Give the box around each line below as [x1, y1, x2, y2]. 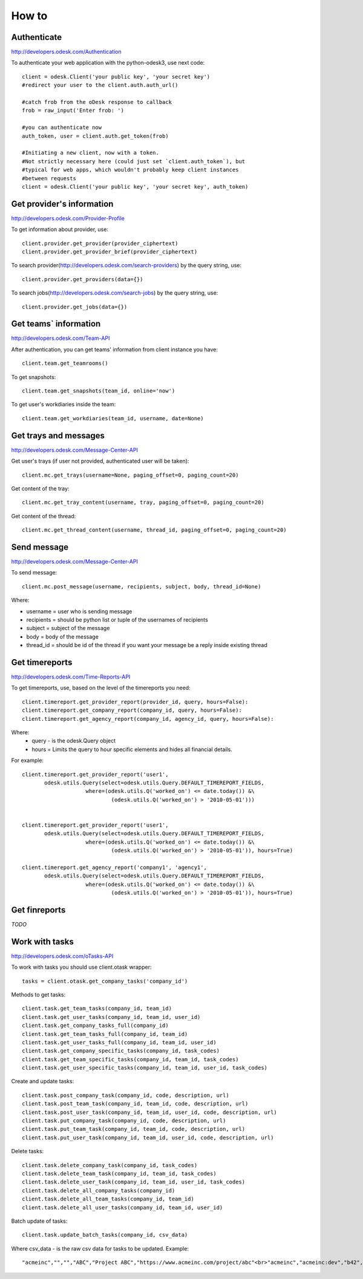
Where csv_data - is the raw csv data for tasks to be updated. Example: [11, 1245, 189, 1252]
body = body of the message [26, 633, 99, 640]
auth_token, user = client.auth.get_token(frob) [22, 132, 169, 139]
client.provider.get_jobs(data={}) [22, 303, 128, 310]
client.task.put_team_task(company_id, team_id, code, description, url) [22, 1125, 246, 1133]
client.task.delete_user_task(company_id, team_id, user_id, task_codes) [22, 1179, 246, 1185]
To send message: [11, 569, 57, 576]
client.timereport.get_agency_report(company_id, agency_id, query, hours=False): [22, 715, 274, 722]
